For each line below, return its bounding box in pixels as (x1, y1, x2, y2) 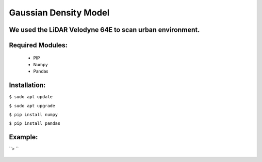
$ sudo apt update (9, 94, 53, 100)
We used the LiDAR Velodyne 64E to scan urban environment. (9, 26, 200, 34)
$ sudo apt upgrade (9, 103, 55, 108)
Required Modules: (9, 41, 68, 49)
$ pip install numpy (9, 112, 58, 118)
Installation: (9, 81, 46, 89)
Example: (9, 133, 38, 141)
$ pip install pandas (9, 121, 61, 126)
